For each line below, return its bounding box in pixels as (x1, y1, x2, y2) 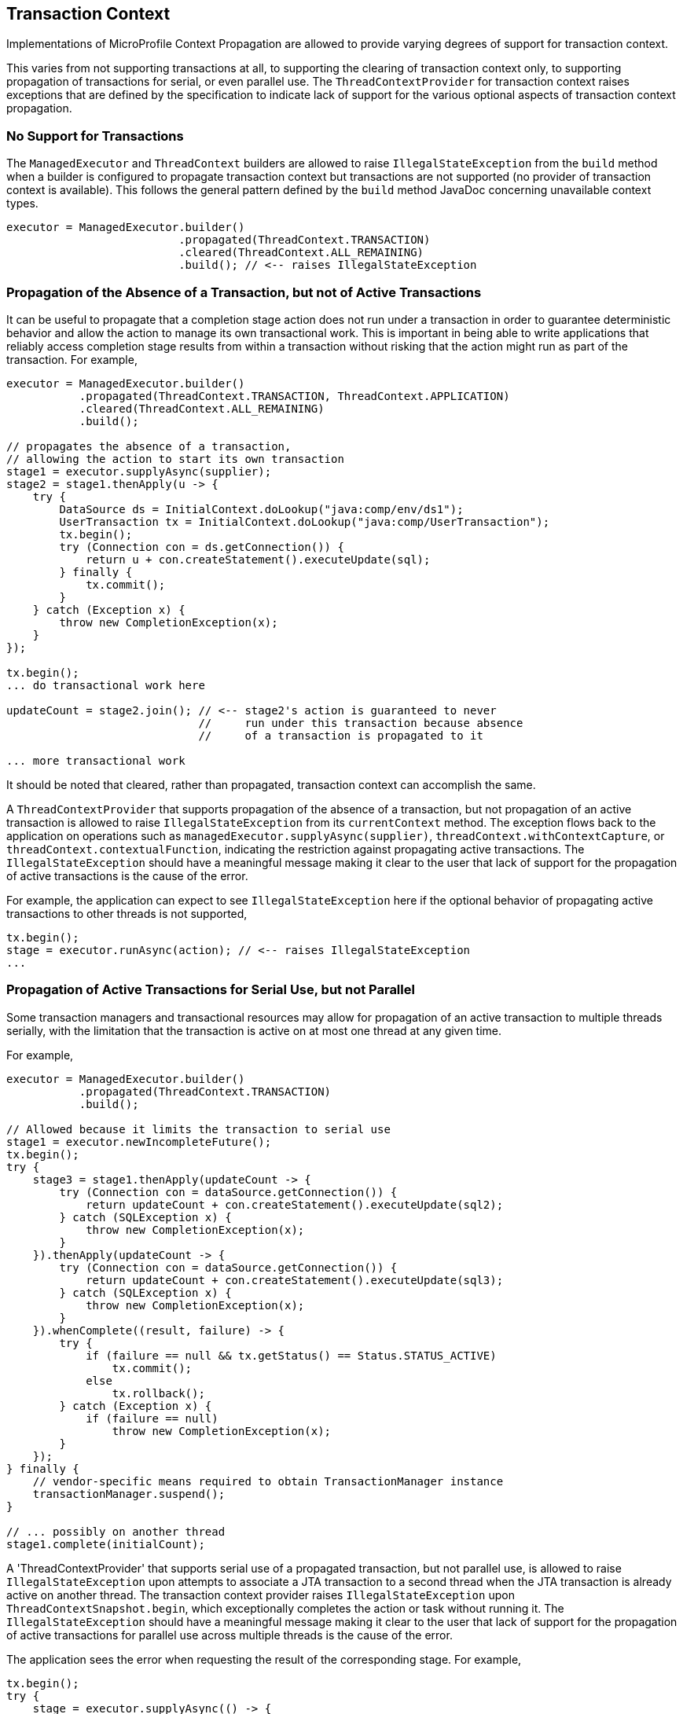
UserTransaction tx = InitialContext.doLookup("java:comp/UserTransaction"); (59, 515, 550, 528)
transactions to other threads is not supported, (6, 906, 248, 920)
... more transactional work (6, 754, 185, 767)
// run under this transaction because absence (198, 716, 523, 729)
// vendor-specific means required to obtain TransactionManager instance (32, 1474, 504, 1488)
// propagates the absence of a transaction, (6, 439, 292, 453)
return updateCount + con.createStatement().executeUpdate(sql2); (86, 1198, 504, 1211)
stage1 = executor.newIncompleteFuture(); (6, 1135, 272, 1148)
